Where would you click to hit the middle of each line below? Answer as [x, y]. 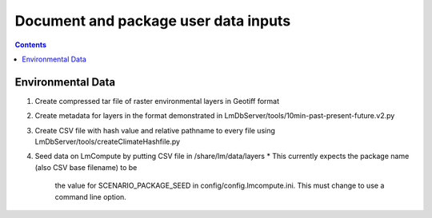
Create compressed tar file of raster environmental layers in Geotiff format [157, 101]
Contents [31, 45]
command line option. [91, 196]
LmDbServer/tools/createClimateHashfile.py [107, 142]
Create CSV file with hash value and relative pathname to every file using [155, 130]
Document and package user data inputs [153, 21]
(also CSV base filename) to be [86, 167]
